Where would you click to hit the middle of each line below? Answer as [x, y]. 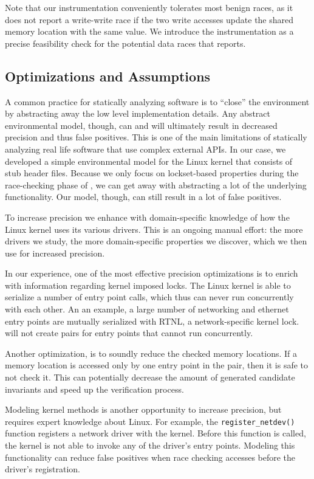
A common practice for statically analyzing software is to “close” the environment [157, 101]
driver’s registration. [43, 469]
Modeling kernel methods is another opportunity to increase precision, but [143, 409]
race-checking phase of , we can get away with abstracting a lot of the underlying [156, 184]
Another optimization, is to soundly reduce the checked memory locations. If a [151, 353]
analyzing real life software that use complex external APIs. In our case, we [145, 149]
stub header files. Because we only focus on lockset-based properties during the [152, 173]
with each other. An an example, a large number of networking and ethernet [147, 309]
